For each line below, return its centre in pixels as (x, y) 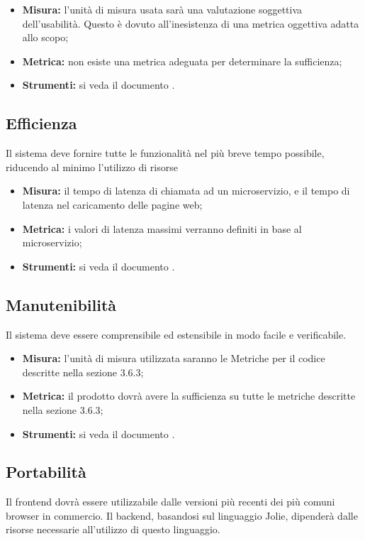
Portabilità (46, 472)
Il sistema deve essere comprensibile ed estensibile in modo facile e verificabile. (176, 334)
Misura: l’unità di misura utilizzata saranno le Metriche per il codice (174, 358)
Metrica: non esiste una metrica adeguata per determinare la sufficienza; (182, 61)
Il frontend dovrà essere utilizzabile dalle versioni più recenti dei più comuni (170, 502)
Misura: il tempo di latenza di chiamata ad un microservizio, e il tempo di (186, 191)
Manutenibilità (61, 304)
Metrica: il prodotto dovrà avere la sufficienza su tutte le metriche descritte (189, 396)
